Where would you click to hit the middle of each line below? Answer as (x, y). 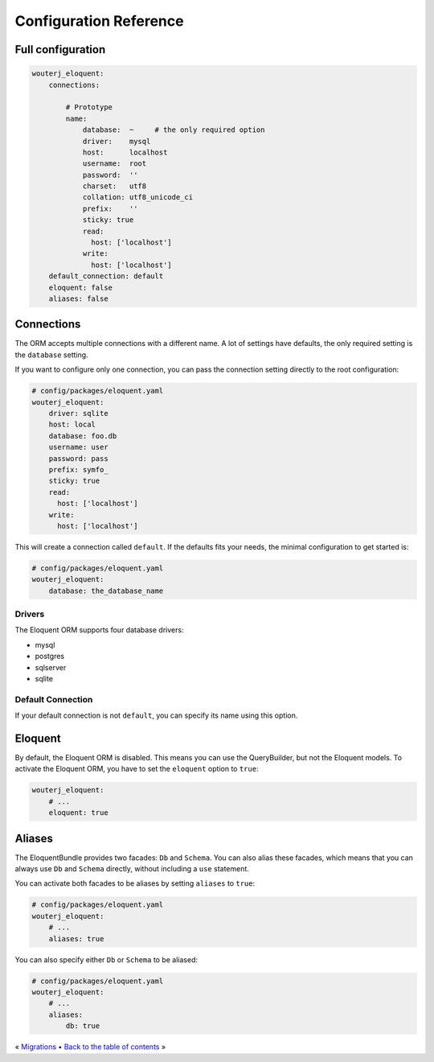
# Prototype (89, 107)
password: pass (78, 458)
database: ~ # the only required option (174, 130)
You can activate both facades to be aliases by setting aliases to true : (135, 883)
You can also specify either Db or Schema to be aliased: (106, 959)
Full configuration (60, 49)
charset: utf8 (115, 186)
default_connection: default (106, 276)
